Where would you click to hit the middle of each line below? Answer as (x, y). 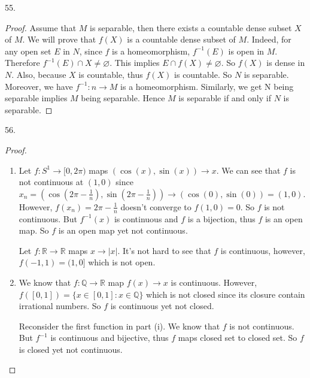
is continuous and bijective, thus (110, 338)
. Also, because (39, 74)
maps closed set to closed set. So (238, 338)
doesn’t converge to (156, 206)
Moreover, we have (39, 86)
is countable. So (203, 74)
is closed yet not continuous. (71, 349)
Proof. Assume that (41, 27)
